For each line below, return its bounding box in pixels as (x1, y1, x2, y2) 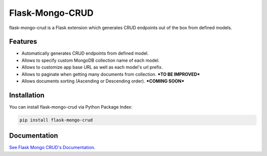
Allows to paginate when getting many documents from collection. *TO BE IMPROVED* (21, 71, 200, 77)
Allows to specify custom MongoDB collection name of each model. (21, 57, 160, 63)
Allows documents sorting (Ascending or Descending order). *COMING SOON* (21, 78, 185, 84)
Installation (9, 91, 44, 99)
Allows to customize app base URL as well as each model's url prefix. (21, 64, 163, 70)
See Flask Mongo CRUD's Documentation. (9, 145, 95, 151)
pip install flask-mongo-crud (19, 117, 93, 123)
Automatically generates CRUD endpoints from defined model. (21, 50, 149, 56)
